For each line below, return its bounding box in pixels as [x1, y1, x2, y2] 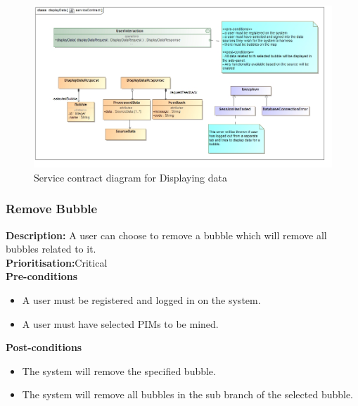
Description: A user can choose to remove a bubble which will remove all [6, 227, 327, 242]
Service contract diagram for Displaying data [34, 170, 228, 184]
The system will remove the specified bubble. [22, 363, 216, 378]
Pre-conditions [6, 269, 78, 284]
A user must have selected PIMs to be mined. [22, 316, 219, 331]
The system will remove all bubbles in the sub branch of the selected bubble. [22, 387, 354, 402]
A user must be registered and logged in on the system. [22, 292, 261, 307]
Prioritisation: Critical [6, 255, 108, 269]
